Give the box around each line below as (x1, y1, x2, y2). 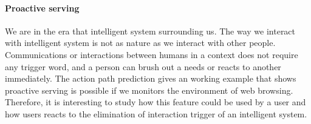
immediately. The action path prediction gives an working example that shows (5, 72, 296, 85)
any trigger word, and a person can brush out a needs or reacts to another (5, 60, 281, 73)
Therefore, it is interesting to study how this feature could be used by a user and (5, 96, 306, 108)
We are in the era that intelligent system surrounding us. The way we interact (5, 24, 296, 37)
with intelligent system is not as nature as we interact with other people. (5, 36, 276, 49)
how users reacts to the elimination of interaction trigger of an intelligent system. (5, 107, 307, 120)
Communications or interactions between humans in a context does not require (5, 48, 298, 60)
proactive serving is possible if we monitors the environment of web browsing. (5, 83, 293, 96)
